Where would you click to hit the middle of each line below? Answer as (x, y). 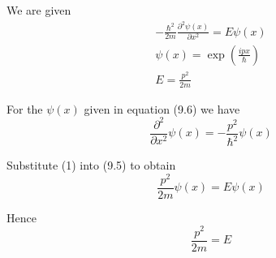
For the (25, 108)
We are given (39, 10)
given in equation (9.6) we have (162, 108)
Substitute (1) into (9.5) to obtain (91, 165)
